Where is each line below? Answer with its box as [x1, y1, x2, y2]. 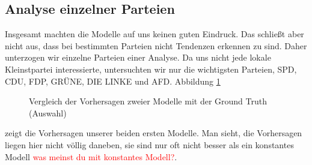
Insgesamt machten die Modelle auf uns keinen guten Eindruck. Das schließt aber [5, 28, 304, 40]
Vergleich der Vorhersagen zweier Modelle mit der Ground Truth [29, 95, 268, 107]
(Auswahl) [29, 106, 67, 119]
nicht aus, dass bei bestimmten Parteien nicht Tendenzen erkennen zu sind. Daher [5, 39, 307, 52]
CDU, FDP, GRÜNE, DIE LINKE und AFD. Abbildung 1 [5, 74, 221, 87]
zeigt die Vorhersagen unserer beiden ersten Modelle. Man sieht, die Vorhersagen [5, 127, 302, 139]
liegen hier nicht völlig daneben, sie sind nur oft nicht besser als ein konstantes [5, 138, 294, 151]
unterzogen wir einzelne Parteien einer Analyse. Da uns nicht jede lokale [5, 51, 271, 64]
